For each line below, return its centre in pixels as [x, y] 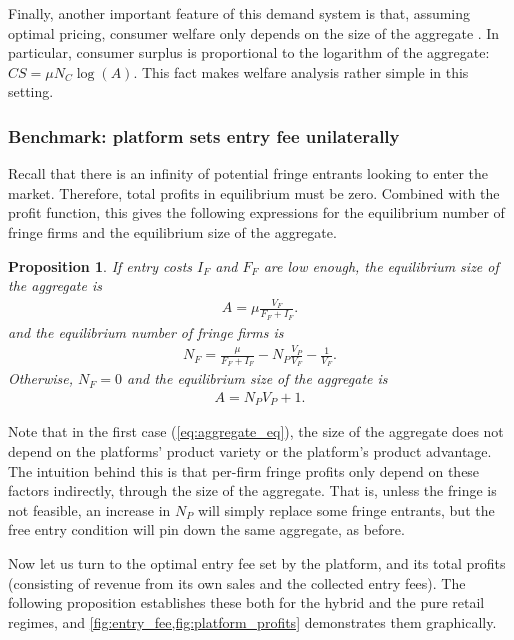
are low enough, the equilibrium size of [381, 265]
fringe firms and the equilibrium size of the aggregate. [172, 231]
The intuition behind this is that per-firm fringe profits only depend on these [244, 470]
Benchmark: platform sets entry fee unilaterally [204, 135]
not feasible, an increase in [89, 509]
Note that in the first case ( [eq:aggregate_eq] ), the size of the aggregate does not [256, 431]
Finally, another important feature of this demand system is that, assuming [239, 13]
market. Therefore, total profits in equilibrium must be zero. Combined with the [254, 192]
